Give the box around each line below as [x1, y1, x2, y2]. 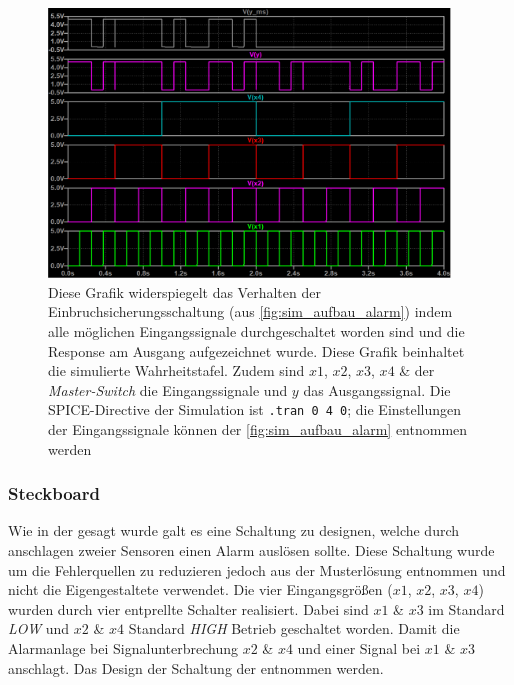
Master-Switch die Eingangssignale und [48, 379, 288, 400]
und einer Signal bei [297, 638, 421, 659]
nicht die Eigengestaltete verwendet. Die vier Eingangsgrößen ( [8, 579, 393, 600]
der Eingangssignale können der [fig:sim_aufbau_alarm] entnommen [48, 419, 468, 440]
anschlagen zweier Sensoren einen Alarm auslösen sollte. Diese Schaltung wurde [8, 540, 495, 561]
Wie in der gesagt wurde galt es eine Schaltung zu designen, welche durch [8, 520, 460, 541]
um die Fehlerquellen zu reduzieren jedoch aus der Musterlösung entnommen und [8, 559, 506, 580]
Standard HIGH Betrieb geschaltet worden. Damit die [128, 618, 460, 639]
